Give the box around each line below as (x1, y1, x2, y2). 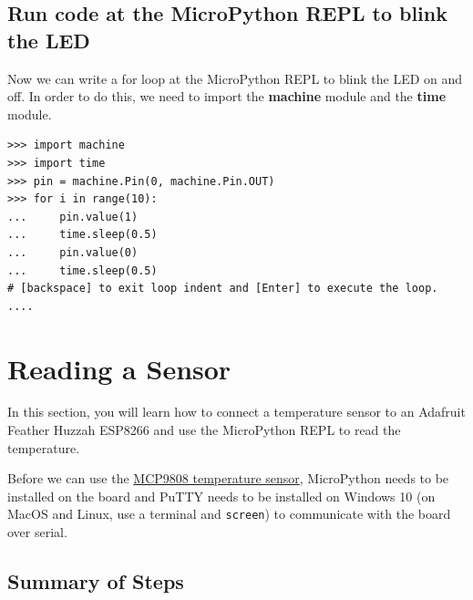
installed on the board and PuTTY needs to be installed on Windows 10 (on (7, 486, 436, 505)
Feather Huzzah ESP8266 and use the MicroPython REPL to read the (7, 420, 401, 440)
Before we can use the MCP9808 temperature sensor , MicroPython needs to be (7, 469, 449, 488)
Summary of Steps (7, 567, 184, 595)
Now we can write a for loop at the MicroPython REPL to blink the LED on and (7, 68, 463, 88)
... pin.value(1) (7, 210, 139, 223)
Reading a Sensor (7, 349, 231, 387)
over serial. (7, 522, 67, 542)
